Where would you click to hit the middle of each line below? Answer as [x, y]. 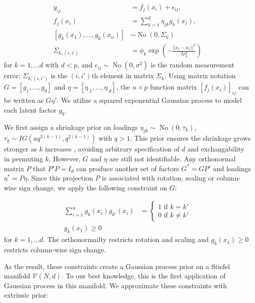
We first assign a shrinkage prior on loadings [71, 127]
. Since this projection [60, 178]
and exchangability [216, 149]
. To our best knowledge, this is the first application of [143, 276]
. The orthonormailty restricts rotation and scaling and [126, 239]
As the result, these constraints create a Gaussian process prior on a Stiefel [117, 266]
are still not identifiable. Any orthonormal [172, 158]
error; [12, 76]
